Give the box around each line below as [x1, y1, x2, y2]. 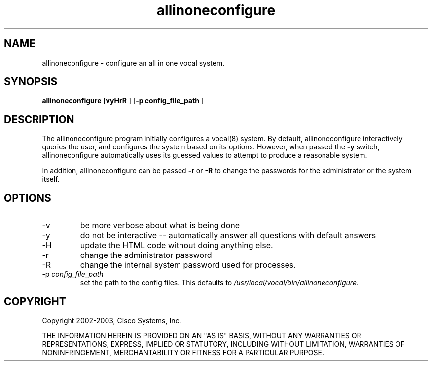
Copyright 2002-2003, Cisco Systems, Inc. [42, 316, 181, 325]
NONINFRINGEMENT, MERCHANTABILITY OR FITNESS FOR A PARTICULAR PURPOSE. [42, 348, 324, 357]
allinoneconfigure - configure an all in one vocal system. [42, 58, 225, 67]
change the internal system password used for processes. [80, 260, 296, 270]
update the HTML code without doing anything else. [80, 240, 273, 251]
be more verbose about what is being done [80, 220, 240, 231]
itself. [42, 175, 60, 183]
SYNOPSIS [4, 75, 58, 88]
